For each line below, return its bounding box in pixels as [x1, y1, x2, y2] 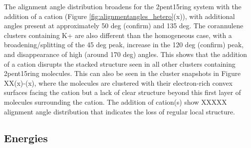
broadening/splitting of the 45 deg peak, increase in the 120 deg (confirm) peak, [4, 39, 244, 50]
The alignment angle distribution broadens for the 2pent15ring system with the [4, 1, 242, 11]
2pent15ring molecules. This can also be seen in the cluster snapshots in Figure [4, 68, 241, 78]
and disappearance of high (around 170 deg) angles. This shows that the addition [4, 49, 247, 59]
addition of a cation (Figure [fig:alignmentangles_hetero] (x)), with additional [4, 11, 235, 21]
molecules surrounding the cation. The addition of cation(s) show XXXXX [4, 96, 227, 107]
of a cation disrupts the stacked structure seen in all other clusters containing [4, 58, 235, 69]
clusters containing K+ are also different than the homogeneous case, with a [4, 30, 232, 40]
